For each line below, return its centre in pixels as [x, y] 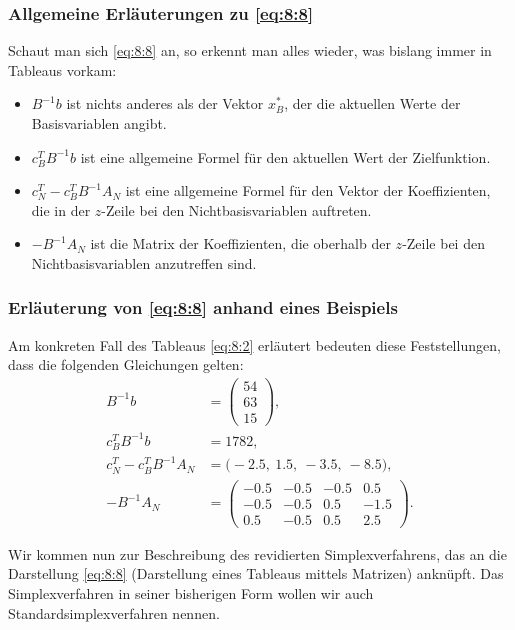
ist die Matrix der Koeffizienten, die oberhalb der [240, 243]
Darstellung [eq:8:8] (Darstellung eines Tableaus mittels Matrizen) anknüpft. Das [256, 573]
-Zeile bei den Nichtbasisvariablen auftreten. [236, 209]
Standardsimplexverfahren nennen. [114, 612]
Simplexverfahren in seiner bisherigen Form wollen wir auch [191, 592]
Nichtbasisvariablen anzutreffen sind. [144, 262]
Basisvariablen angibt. [99, 123]
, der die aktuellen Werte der [372, 103]
